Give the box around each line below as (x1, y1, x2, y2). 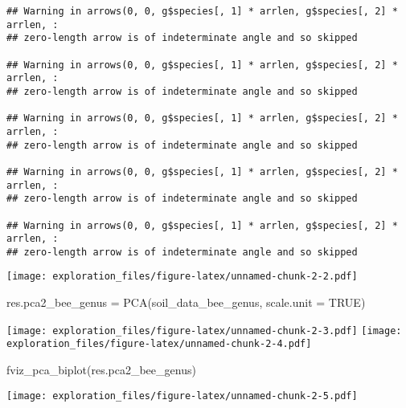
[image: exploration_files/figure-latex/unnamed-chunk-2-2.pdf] (6, 271, 358, 283)
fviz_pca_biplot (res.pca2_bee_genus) (6, 361, 196, 378)
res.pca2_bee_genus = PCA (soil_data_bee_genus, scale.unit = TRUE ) (6, 294, 366, 311)
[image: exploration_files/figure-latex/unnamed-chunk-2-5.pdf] (6, 390, 358, 402)
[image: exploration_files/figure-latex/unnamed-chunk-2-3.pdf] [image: (6, 324, 402, 337)
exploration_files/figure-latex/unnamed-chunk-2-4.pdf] (6, 338, 312, 350)
